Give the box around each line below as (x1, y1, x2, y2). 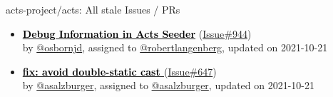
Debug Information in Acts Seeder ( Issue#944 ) (22, 26, 252, 41)
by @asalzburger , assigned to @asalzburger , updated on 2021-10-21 (22, 78, 315, 93)
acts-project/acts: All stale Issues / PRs (6, 2, 180, 16)
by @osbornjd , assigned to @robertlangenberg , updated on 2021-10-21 (22, 40, 328, 55)
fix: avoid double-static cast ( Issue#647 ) (22, 63, 217, 78)
